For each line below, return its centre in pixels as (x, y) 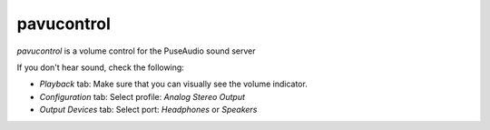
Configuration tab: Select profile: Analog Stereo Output (142, 96)
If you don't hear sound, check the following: (101, 67)
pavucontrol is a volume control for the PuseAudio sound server (136, 51)
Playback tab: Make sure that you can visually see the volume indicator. (173, 84)
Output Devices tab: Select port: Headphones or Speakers (148, 110)
